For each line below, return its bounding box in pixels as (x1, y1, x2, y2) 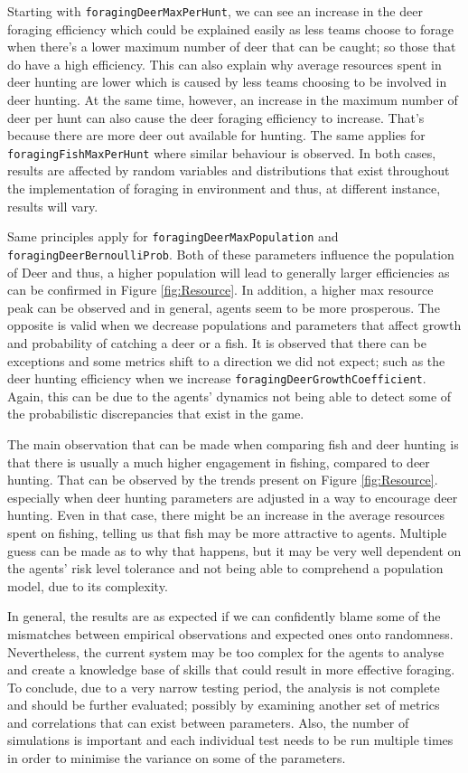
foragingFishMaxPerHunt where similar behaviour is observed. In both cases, (7, 143, 436, 162)
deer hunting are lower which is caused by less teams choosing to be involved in (7, 72, 447, 91)
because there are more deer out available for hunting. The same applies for (7, 126, 426, 145)
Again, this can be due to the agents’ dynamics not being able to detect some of (7, 386, 452, 405)
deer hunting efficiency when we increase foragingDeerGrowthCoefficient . (7, 369, 426, 388)
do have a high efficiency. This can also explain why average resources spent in (7, 54, 442, 73)
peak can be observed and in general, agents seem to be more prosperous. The (7, 297, 440, 316)
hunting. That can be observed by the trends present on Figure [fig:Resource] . (7, 470, 438, 489)
